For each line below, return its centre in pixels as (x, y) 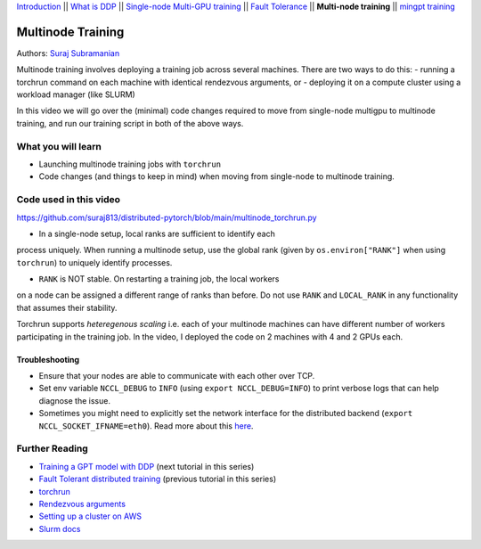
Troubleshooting (48, 359)
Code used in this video (68, 200)
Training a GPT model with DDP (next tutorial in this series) (147, 466)
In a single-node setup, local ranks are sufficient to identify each (157, 234)
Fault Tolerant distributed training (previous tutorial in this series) (157, 479)
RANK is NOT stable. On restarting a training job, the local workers (159, 279)
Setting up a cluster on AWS (90, 516)
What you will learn (59, 146)
